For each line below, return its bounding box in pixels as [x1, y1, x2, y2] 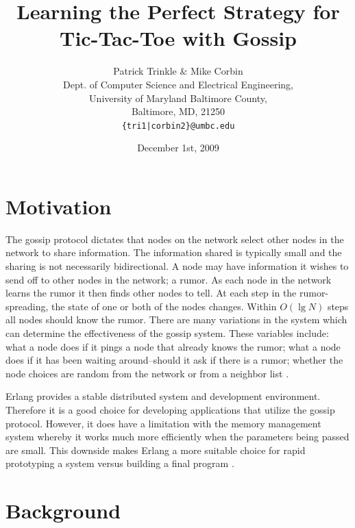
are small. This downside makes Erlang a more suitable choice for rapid [5, 442, 306, 457]
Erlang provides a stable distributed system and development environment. [5, 389, 321, 403]
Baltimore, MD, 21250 [131, 104, 225, 118]
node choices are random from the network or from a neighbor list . [5, 366, 289, 380]
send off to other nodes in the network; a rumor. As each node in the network [5, 272, 332, 286]
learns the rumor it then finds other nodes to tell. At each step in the [5, 286, 297, 300]
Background [5, 496, 121, 525]
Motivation [5, 192, 112, 220]
